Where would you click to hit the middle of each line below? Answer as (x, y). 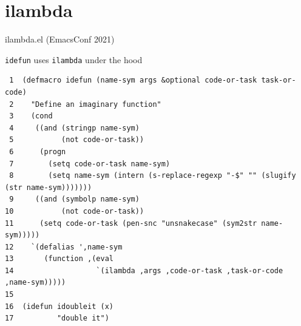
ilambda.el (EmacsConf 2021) (60, 39)
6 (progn (38, 151)
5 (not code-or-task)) (77, 140)
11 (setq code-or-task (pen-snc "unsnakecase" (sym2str (131, 223)
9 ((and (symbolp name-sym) (74, 199)
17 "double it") (57, 318)
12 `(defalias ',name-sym (64, 247)
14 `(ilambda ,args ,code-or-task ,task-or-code (144, 270)
